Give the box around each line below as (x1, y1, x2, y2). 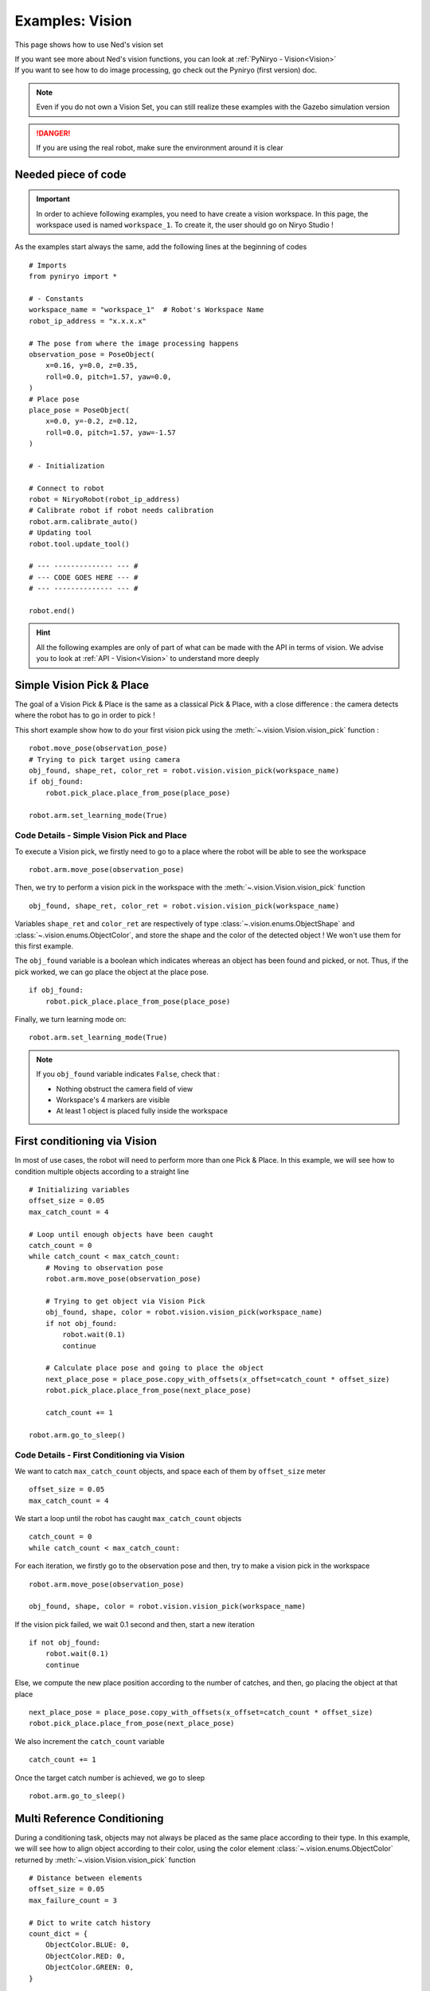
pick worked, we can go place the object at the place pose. (14, 967, 209, 976)
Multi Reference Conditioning (14, 1812, 164, 1825)
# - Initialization (29, 461, 105, 470)
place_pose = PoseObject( (29, 405, 131, 414)
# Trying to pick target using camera (29, 755, 181, 764)
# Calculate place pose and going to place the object (45, 1363, 264, 1373)
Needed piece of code (14, 167, 127, 181)
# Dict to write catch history (29, 1918, 151, 1927)
